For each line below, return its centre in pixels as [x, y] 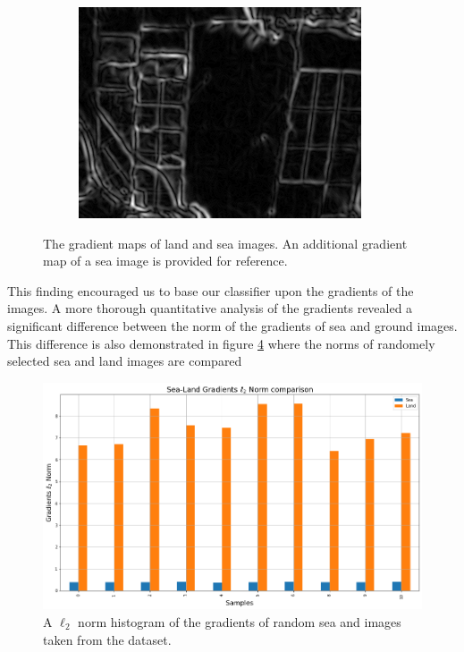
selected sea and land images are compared [125, 361]
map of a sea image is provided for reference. [165, 261]
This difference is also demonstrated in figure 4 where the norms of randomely [221, 343]
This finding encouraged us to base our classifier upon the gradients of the [211, 290]
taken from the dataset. [107, 639]
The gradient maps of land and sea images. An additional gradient [225, 243]
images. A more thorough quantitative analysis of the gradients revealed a [210, 308]
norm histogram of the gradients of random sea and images [240, 621]
